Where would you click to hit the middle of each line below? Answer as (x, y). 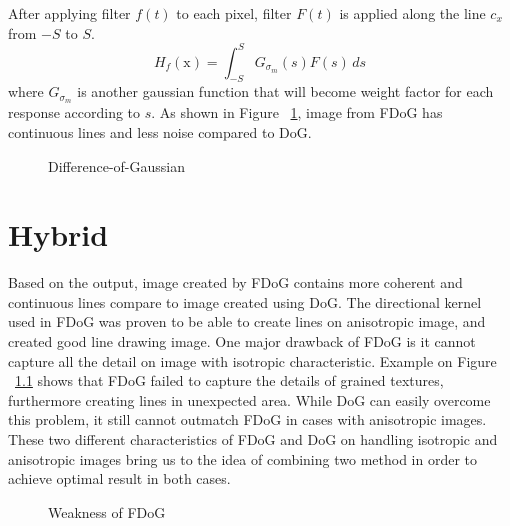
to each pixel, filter (234, 13)
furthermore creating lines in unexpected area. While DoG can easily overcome (249, 399)
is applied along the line (412, 13)
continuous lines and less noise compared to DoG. (160, 131)
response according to (74, 112)
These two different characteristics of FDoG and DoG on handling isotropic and (253, 439)
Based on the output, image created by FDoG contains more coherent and (235, 282)
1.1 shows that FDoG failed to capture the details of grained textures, (229, 380)
